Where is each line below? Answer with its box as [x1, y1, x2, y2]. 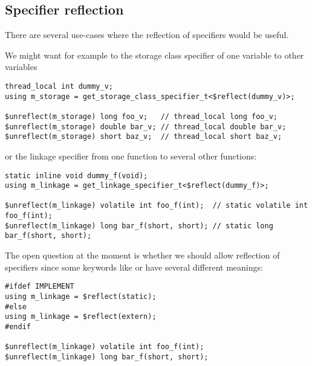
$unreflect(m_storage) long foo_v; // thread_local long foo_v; [5, 112, 278, 121]
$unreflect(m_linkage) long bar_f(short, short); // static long [5, 221, 273, 230]
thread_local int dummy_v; [5, 82, 113, 91]
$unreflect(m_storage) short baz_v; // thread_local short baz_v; [5, 132, 282, 141]
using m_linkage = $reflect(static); [5, 292, 157, 301]
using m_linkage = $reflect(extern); [5, 312, 157, 321]
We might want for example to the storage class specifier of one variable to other [5, 48, 304, 61]
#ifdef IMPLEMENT [5, 282, 74, 291]
